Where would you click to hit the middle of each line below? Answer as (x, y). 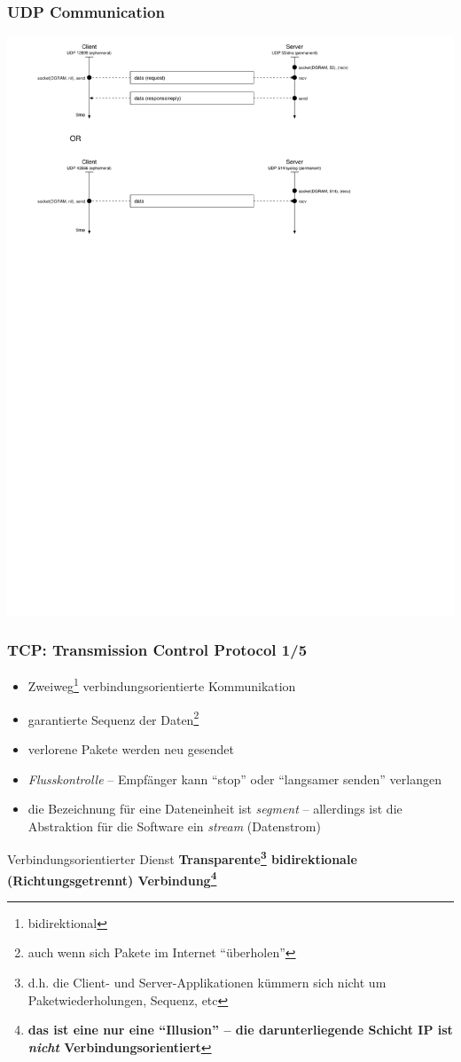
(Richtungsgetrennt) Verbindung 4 (112, 878)
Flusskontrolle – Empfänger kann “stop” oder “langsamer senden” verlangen (234, 779)
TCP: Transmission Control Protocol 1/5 (157, 650)
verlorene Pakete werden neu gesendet (131, 748)
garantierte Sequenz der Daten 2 (113, 718)
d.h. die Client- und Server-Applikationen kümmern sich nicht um (207, 983)
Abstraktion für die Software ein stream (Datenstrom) (174, 826)
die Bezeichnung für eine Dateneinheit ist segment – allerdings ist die (215, 809)
